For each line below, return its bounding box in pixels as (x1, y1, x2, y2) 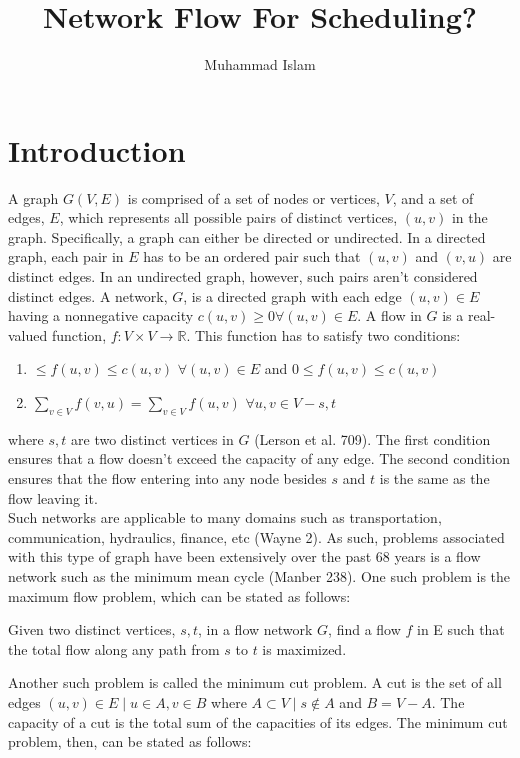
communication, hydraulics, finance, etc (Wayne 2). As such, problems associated (8, 526, 505, 547)
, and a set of (392, 187, 474, 208)
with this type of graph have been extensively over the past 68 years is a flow (8, 546, 481, 567)
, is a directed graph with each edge (183, 285, 402, 306)
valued (8, 324, 48, 345)
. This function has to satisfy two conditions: (186, 324, 461, 345)
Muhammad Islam (204, 54, 316, 75)
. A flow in (357, 305, 422, 326)
